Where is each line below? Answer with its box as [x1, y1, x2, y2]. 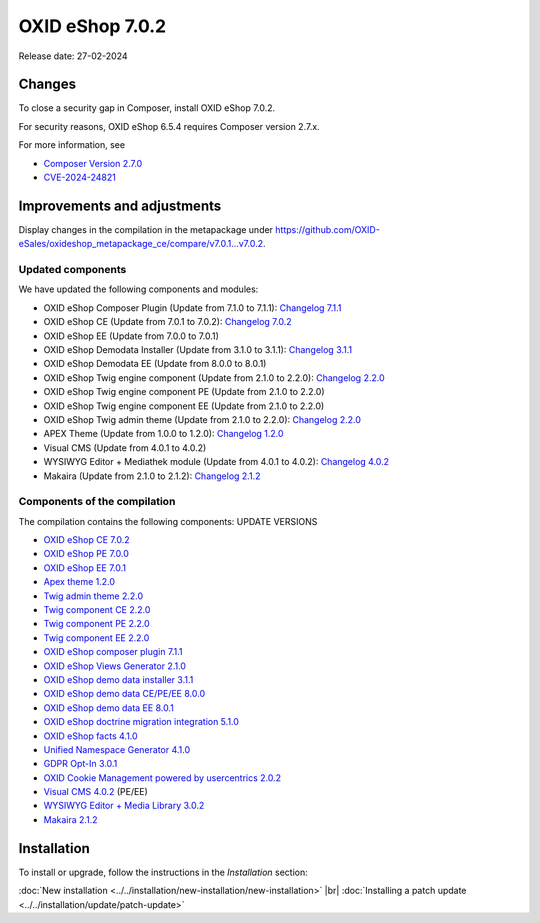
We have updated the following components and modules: [18, 283, 259, 295]
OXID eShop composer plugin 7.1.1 [43, 646, 183, 658]
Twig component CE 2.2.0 [43, 604, 151, 616]
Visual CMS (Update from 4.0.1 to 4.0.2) [43, 441, 207, 454]
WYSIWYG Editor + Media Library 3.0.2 [43, 800, 205, 812]
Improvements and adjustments [18, 197, 222, 214]
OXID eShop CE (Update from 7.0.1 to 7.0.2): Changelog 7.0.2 [43, 316, 292, 328]
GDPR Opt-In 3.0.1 [43, 758, 118, 770]
